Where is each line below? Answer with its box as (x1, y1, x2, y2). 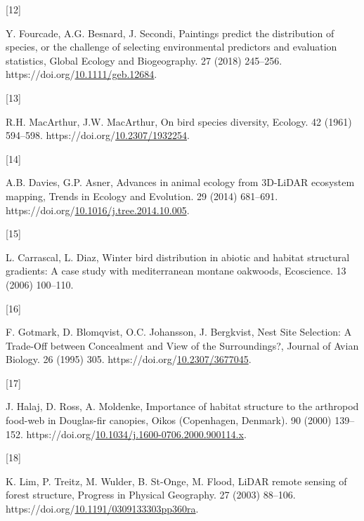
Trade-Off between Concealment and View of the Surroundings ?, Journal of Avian (6, 338, 359, 352)
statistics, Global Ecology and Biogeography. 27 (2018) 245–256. (6, 53, 282, 67)
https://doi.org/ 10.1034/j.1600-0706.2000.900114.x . (26, 426, 247, 441)
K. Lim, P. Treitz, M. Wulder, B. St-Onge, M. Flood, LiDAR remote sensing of (6, 473, 347, 488)
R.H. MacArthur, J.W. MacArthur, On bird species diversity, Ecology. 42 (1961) (6, 114, 352, 128)
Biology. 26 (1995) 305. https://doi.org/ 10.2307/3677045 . (6, 352, 252, 367)
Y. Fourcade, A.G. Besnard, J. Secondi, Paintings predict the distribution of (6, 25, 334, 40)
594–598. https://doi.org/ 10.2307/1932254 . (6, 128, 190, 143)
